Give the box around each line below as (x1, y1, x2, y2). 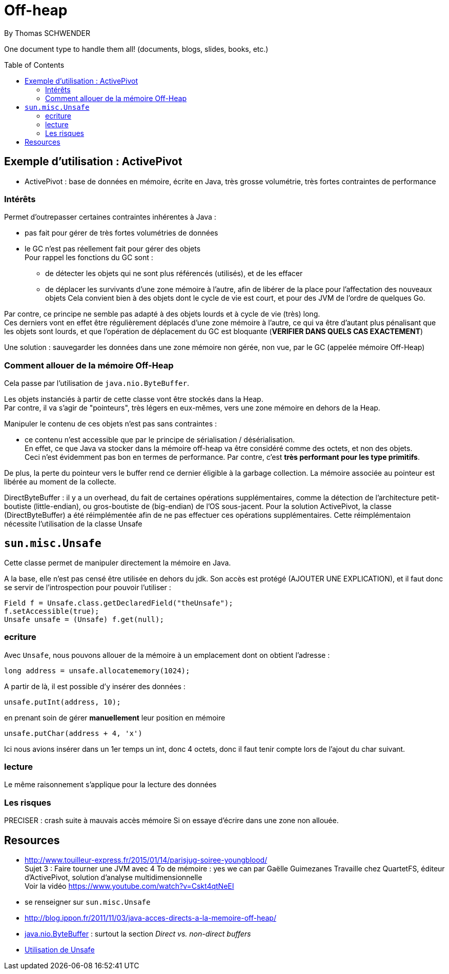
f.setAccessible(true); (4, 607, 99, 615)
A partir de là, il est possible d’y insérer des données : (4, 681, 186, 691)
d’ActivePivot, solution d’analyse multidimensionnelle (25, 873, 202, 882)
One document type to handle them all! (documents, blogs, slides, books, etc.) (4, 44, 269, 53)
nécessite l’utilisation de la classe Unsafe (4, 519, 142, 529)
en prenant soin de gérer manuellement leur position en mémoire (4, 713, 226, 722)
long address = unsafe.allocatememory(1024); (4, 666, 190, 675)
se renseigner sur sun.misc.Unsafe (25, 898, 151, 907)
